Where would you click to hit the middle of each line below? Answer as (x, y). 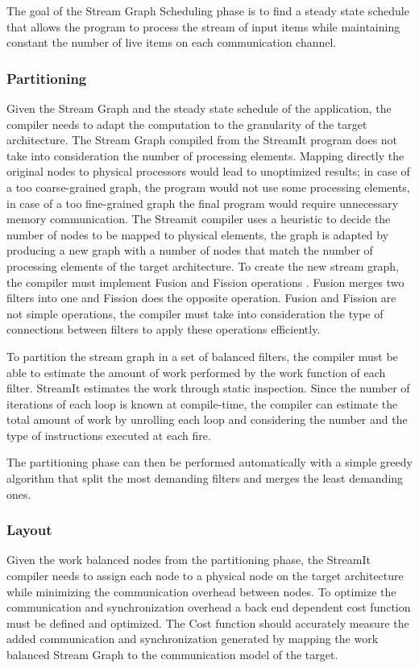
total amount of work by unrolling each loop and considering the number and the (207, 419)
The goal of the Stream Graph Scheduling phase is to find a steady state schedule (208, 10)
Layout (29, 530)
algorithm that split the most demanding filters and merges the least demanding (205, 478)
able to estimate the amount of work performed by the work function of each (196, 372)
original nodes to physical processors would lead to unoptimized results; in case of (208, 171)
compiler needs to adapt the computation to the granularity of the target (187, 124)
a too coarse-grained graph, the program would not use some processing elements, (208, 187)
